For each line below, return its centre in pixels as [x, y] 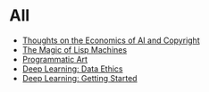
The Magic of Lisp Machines [75, 49]
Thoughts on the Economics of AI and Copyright [111, 40]
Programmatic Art [54, 59]
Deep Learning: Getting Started [79, 78]
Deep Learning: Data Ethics [72, 69]
